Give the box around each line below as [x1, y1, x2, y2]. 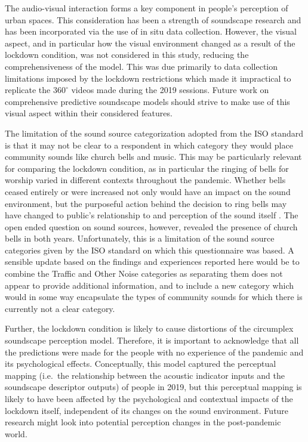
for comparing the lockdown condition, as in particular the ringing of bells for [5, 162, 289, 174]
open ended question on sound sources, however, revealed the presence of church [5, 220, 298, 233]
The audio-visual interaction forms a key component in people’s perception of [5, 2, 288, 14]
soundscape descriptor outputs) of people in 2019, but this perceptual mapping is [5, 381, 302, 393]
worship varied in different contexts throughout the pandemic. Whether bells [5, 174, 286, 186]
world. [5, 427, 27, 440]
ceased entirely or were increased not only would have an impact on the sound [5, 185, 291, 197]
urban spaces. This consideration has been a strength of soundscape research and [5, 13, 301, 26]
